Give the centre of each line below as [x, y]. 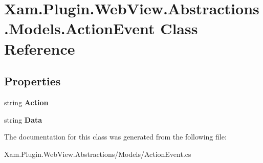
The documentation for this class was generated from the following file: [115, 137]
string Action [26, 102]
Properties [32, 81]
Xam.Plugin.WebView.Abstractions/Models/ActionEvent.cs [98, 154]
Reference [40, 48]
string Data [23, 119]
